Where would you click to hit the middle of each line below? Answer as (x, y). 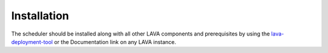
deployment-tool (32, 42)
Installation (40, 16)
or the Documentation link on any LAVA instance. (115, 42)
